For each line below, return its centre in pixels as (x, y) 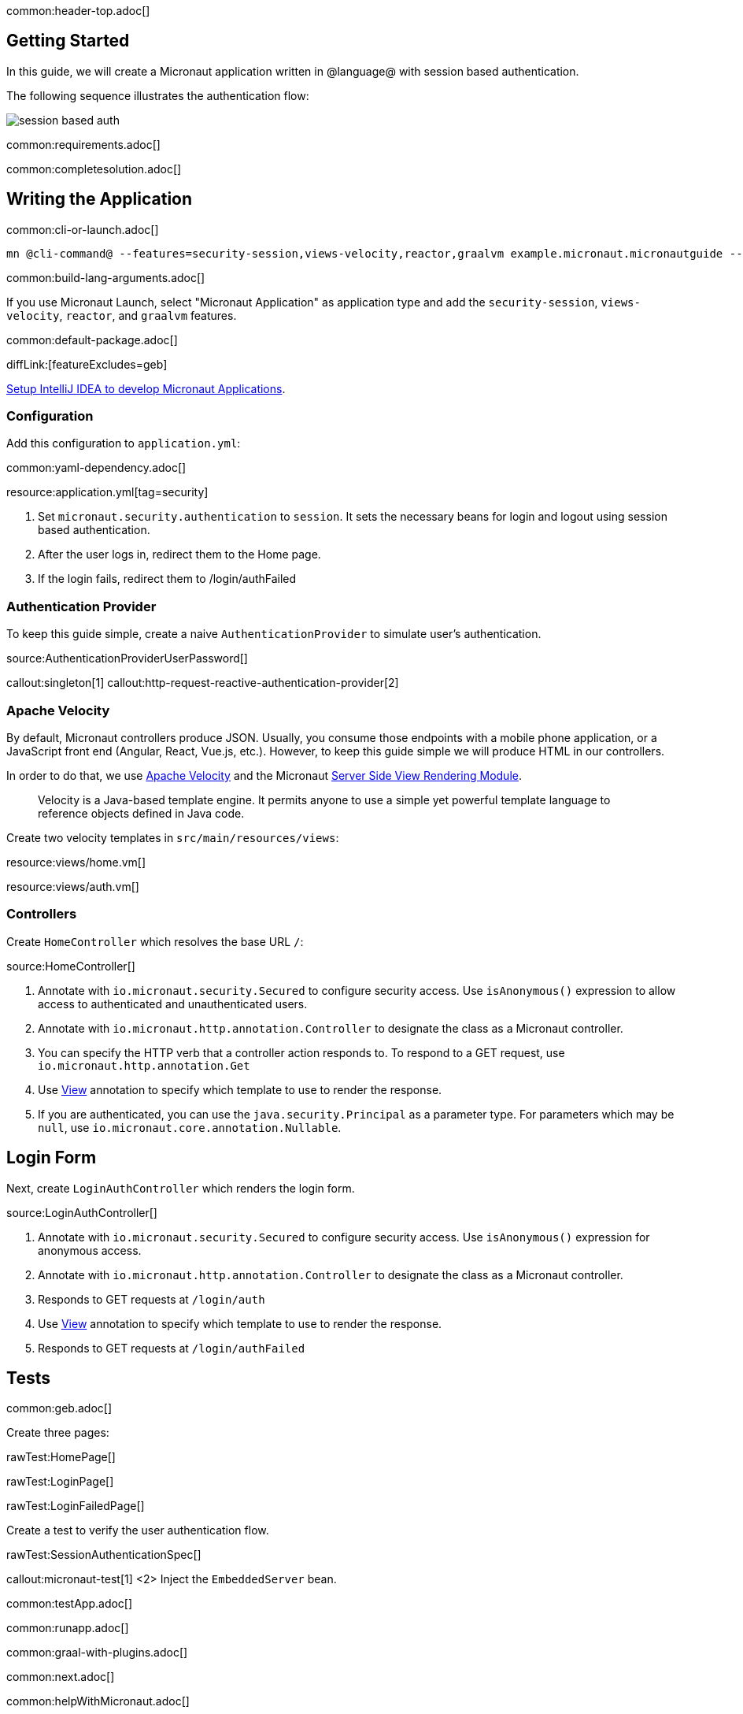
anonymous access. (90, 1250)
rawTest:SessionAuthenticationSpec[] (104, 1555)
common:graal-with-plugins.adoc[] (97, 1653)
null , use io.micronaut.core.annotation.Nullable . (190, 1127)
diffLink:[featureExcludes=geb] (87, 364)
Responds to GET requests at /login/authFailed (172, 1348)
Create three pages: (58, 1433)
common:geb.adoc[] (59, 1408)
